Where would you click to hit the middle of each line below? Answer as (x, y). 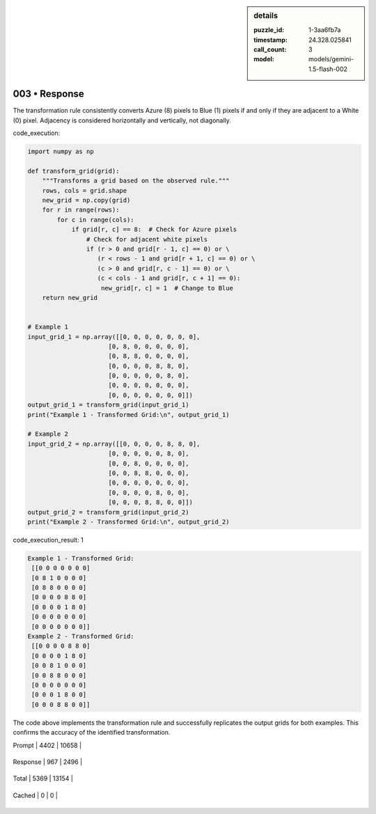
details (266, 16)
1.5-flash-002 (328, 69)
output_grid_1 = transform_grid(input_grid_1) (108, 405)
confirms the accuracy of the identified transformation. (92, 733)
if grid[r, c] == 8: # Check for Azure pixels (154, 229)
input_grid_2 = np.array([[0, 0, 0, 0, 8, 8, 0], (114, 444)
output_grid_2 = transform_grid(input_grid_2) (108, 512)
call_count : (270, 49)
